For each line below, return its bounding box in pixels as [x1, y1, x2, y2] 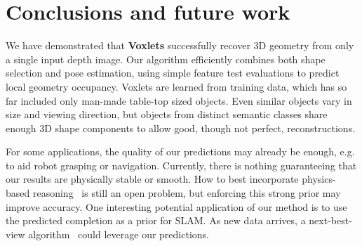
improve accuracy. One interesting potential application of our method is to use [6, 199, 347, 214]
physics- [302, 171, 336, 186]
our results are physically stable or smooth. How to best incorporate [6, 171, 299, 186]
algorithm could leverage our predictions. [28, 226, 209, 241]
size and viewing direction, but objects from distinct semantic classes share [6, 107, 328, 122]
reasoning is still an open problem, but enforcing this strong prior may [32, 186, 341, 200]
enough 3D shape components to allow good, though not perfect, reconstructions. [6, 120, 356, 135]
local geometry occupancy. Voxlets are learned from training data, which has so [6, 79, 347, 93]
